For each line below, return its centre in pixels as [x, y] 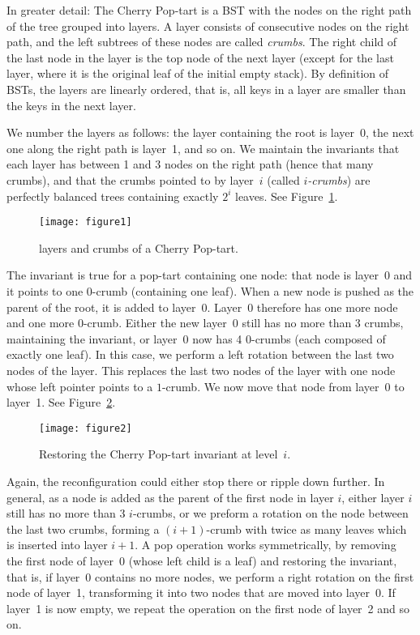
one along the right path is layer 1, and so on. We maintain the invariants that [203, 148]
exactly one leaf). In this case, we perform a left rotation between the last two [200, 354]
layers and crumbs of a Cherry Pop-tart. [139, 247]
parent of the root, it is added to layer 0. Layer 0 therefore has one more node [202, 307]
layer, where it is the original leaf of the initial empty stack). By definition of [198, 73]
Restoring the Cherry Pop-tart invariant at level [159, 454]
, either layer [373, 497]
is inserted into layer [57, 545]
